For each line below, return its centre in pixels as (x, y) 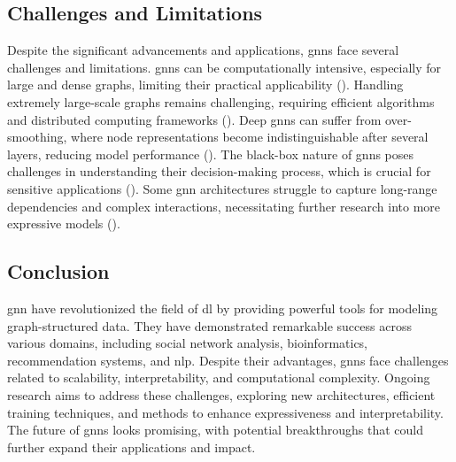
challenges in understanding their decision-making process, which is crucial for (219, 171)
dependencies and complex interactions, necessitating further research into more (224, 206)
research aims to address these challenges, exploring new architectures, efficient (221, 394)
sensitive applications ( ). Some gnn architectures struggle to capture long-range (222, 188)
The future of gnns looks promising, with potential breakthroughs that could (215, 430)
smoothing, (37, 137)
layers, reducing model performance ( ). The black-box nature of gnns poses (211, 154)
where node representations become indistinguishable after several (250, 137)
